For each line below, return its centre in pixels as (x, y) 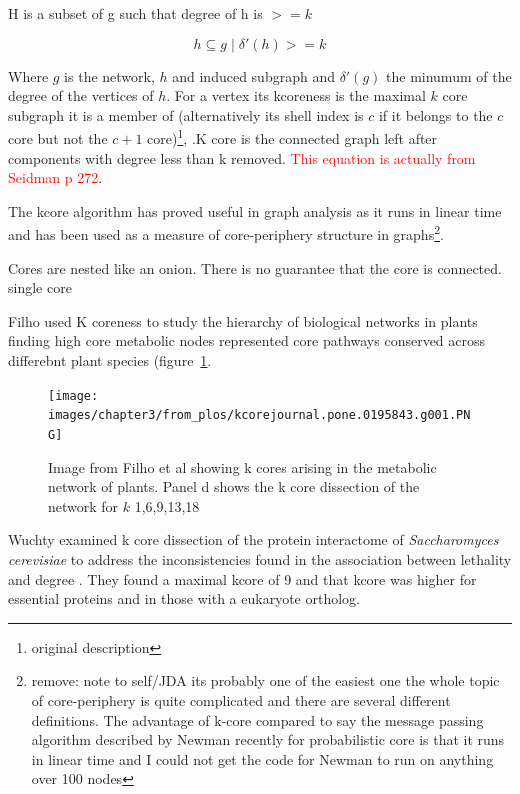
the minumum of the (449, 75)
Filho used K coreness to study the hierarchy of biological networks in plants (243, 320)
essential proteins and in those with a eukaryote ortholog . (184, 598)
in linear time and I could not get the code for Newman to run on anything (262, 758)
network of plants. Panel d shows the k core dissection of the (234, 486)
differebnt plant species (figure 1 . (110, 360)
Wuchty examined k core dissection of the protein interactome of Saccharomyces (253, 539)
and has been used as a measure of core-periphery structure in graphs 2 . (226, 233)
